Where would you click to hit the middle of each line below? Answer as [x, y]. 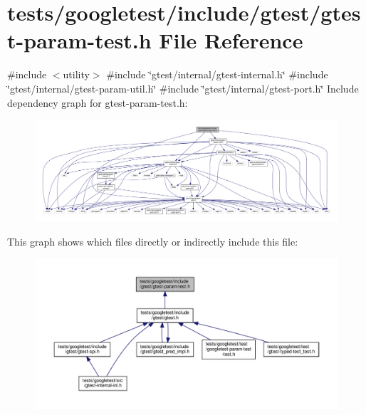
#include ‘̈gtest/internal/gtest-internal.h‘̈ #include [217, 74]
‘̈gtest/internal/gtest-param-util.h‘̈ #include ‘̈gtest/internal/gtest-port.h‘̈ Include [183, 88]
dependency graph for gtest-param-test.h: [98, 102]
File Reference [231, 40]
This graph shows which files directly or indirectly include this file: [153, 241]
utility [76, 74]
